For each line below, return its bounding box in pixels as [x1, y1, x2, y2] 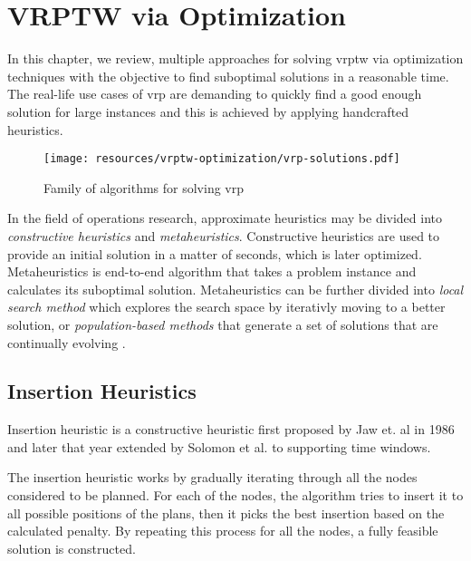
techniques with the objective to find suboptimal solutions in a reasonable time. [7, 66, 449, 85]
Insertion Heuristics [7, 377, 197, 405]
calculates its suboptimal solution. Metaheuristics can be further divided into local [7, 279, 464, 298]
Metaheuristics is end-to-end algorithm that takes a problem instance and [7, 262, 417, 281]
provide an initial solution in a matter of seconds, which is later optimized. [7, 244, 422, 263]
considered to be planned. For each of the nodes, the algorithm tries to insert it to [7, 486, 464, 505]
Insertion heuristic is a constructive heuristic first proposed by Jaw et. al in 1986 [7, 420, 455, 439]
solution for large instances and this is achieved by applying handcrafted [7, 102, 409, 121]
